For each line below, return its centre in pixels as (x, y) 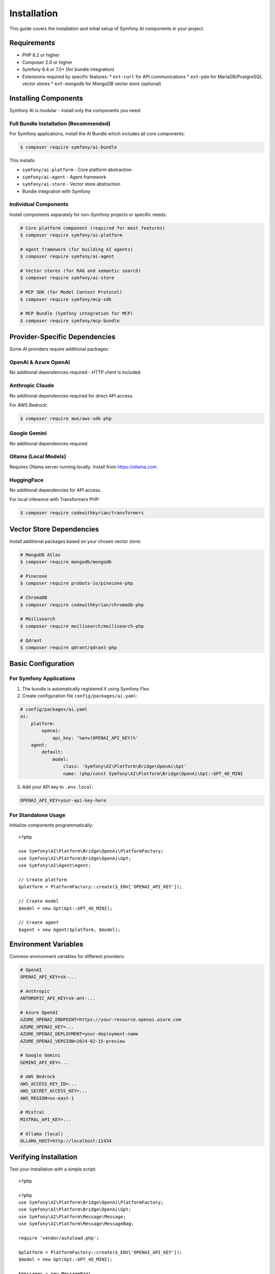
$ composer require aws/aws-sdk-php (66, 418)
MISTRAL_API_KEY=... (46, 1119)
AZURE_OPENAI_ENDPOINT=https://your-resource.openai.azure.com (101, 1020)
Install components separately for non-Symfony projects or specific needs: (88, 215)
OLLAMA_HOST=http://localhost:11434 (66, 1141)
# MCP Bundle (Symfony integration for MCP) (77, 314)
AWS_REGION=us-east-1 (47, 1098)
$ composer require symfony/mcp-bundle (70, 321)
